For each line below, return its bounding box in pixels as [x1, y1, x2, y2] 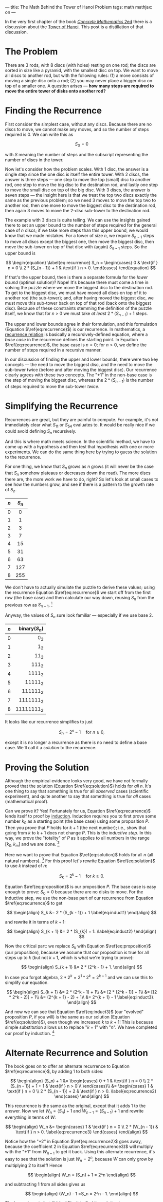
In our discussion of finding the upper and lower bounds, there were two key [5, 356, 159, 362]
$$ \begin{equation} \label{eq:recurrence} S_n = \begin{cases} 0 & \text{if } [5, 260, 158, 266]
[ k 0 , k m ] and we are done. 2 [5, 840, 60, 848]
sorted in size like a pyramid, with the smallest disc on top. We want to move [5, 67, 158, 73]
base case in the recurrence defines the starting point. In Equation [5, 337, 138, 343]
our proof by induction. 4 [5, 1029, 55, 1036]
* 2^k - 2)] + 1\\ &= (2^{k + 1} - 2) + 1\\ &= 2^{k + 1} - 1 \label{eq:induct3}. [9, 994, 155, 1000]
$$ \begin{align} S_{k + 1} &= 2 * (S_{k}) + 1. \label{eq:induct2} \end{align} [7, 928, 157, 934]
